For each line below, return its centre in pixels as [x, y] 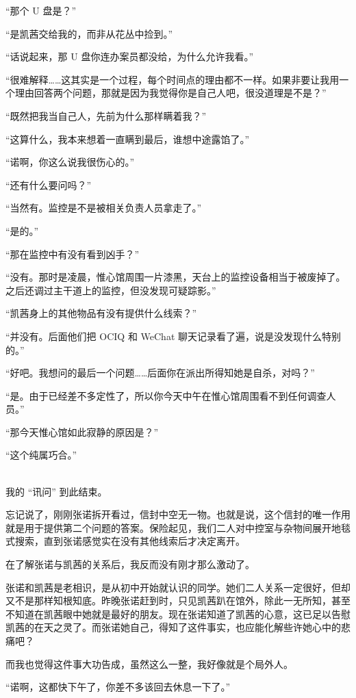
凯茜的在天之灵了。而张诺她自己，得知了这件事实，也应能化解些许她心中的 [173, 627]
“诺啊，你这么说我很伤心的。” [70, 162]
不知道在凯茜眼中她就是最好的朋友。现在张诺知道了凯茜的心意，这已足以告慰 [178, 613]
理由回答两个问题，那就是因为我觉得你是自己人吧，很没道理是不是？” [170, 93]
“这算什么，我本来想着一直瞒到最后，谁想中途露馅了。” [128, 139]
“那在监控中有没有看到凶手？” [73, 254]
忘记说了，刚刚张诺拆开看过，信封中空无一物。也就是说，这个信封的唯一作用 [178, 514]
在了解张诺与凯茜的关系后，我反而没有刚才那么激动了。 [130, 564]
